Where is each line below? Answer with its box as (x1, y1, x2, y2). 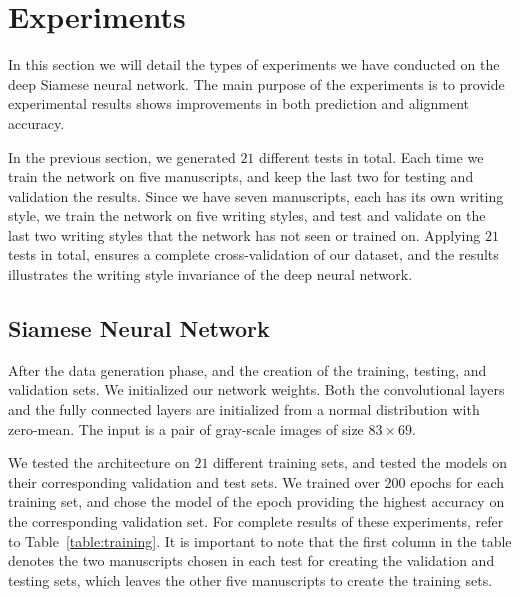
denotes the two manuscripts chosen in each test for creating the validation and (8, 550, 495, 571)
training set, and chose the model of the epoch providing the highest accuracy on (8, 491, 505, 512)
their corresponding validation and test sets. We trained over (8, 471, 380, 492)
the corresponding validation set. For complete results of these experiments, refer (8, 511, 504, 532)
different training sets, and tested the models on (213, 452, 508, 473)
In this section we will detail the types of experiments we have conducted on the (8, 54, 500, 75)
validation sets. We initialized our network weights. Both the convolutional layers (8, 379, 505, 400)
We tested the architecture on (8, 452, 190, 473)
